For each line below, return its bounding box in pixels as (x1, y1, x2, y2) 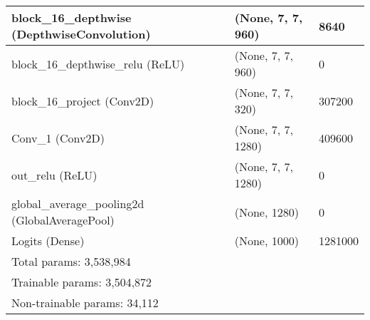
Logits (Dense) (11, 232, 85, 249)
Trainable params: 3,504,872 (11, 274, 152, 290)
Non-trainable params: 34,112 (11, 294, 159, 311)
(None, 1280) (234, 203, 299, 220)
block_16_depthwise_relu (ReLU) (11, 55, 185, 72)
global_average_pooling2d (11, 195, 144, 212)
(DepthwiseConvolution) (11, 26, 151, 42)
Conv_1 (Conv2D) (11, 129, 105, 146)
